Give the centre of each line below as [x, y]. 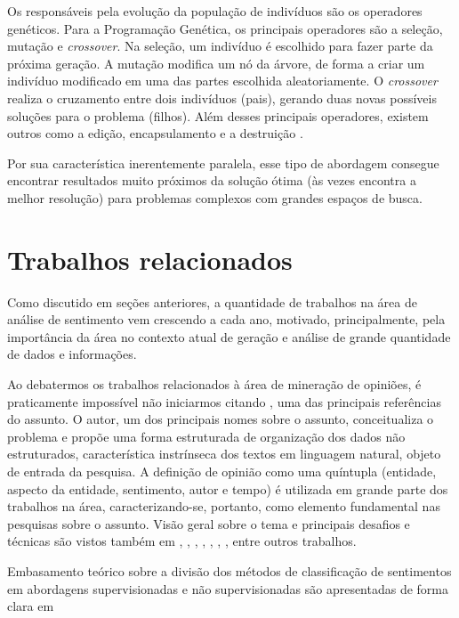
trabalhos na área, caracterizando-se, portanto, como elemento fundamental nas [224, 506]
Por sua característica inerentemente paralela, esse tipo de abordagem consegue [223, 163]
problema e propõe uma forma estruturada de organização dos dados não [206, 436]
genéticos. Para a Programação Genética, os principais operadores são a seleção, [225, 28]
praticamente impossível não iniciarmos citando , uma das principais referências [224, 401]
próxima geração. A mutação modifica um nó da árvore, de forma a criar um [216, 63]
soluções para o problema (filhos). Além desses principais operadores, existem [218, 115]
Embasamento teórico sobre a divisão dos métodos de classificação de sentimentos [229, 570]
